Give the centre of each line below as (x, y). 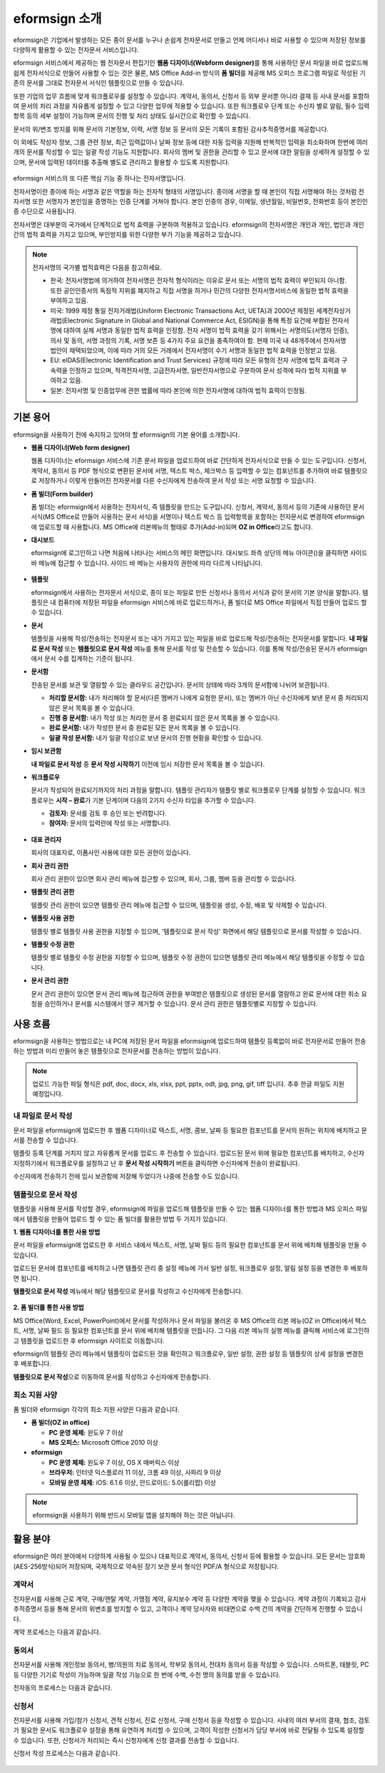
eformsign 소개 (58, 19)
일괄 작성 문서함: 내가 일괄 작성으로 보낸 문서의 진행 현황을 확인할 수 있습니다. (156, 738)
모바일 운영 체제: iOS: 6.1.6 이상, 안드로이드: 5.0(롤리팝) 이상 (133, 1482)
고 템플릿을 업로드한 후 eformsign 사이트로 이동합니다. (89, 1341)
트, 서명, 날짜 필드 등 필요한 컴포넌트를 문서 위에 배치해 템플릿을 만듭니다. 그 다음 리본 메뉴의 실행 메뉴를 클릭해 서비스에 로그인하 (191, 1331)
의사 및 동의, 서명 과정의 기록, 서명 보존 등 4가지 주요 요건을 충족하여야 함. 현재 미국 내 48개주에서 (186, 340)
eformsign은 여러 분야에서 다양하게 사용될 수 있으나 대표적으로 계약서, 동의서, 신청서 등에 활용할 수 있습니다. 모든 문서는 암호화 (189, 1556)
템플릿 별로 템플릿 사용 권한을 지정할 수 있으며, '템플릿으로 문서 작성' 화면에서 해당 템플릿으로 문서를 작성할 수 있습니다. (196, 931)
